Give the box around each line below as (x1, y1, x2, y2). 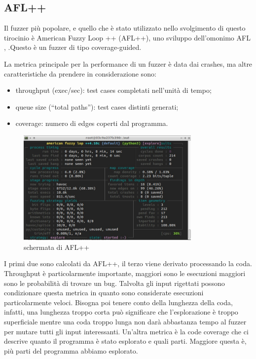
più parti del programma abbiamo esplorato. (4, 345, 138, 356)
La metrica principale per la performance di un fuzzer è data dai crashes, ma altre (4, 58, 253, 69)
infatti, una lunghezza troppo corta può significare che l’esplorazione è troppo (4, 307, 238, 317)
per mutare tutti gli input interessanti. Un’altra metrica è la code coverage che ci (4, 326, 249, 336)
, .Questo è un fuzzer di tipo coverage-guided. (4, 42, 142, 52)
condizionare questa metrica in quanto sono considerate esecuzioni (4, 287, 204, 298)
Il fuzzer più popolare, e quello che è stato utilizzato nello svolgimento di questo (4, 23, 246, 33)
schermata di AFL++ (24, 241, 90, 252)
